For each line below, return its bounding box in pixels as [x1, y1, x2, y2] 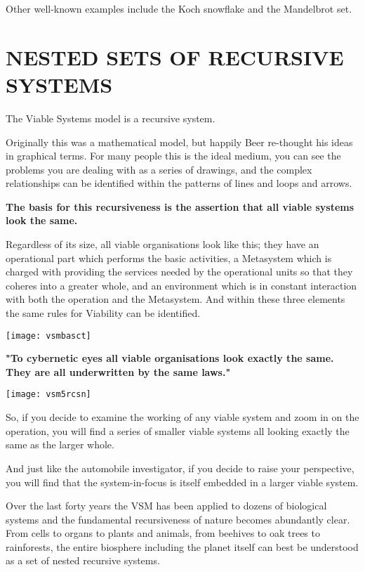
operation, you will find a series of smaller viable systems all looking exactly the [6, 423, 350, 438]
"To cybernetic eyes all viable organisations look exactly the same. [6, 351, 334, 365]
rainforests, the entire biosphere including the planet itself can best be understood [6, 539, 359, 554]
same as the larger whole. [6, 437, 114, 452]
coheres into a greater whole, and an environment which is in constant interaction [6, 278, 357, 292]
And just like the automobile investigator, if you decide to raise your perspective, [6, 460, 354, 475]
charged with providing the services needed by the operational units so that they [6, 264, 353, 279]
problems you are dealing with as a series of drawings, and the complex [6, 162, 312, 176]
